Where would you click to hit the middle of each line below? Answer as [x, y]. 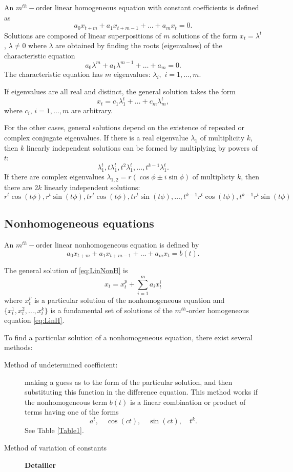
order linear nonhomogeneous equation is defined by [118, 245]
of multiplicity [222, 138]
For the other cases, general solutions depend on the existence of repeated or [124, 127]
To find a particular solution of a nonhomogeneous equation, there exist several [129, 337]
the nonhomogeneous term [66, 402]
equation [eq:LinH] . [34, 320]
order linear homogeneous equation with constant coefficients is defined [148, 7]
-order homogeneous [217, 310]
